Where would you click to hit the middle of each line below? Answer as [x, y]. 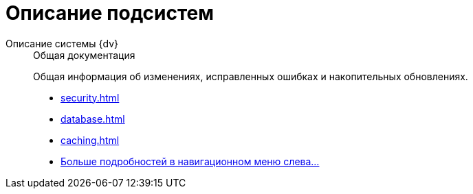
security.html [90, 97]
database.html [93, 119]
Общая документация [84, 55]
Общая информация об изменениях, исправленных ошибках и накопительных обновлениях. [251, 76]
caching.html [90, 140]
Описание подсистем [110, 13]
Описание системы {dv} [62, 43]
